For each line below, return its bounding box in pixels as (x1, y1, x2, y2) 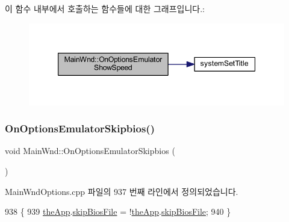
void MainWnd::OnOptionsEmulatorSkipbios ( (5, 144, 175, 157)
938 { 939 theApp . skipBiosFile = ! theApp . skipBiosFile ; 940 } (5, 205, 231, 218)
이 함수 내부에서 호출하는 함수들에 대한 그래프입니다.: (5, 2, 205, 14)
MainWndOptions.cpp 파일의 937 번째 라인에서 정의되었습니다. (5, 185, 238, 197)
